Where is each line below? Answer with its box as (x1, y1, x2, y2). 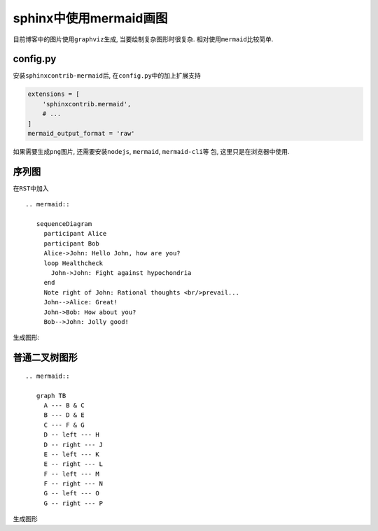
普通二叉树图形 (13, 352, 78, 364)
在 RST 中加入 (13, 184, 49, 192)
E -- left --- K (43, 450, 99, 458)
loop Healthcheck (43, 259, 104, 267)
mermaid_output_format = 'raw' (27, 129, 136, 137)
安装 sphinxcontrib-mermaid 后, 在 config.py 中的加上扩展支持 (13, 71, 201, 80)
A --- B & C (43, 401, 85, 409)
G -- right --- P (43, 499, 104, 507)
